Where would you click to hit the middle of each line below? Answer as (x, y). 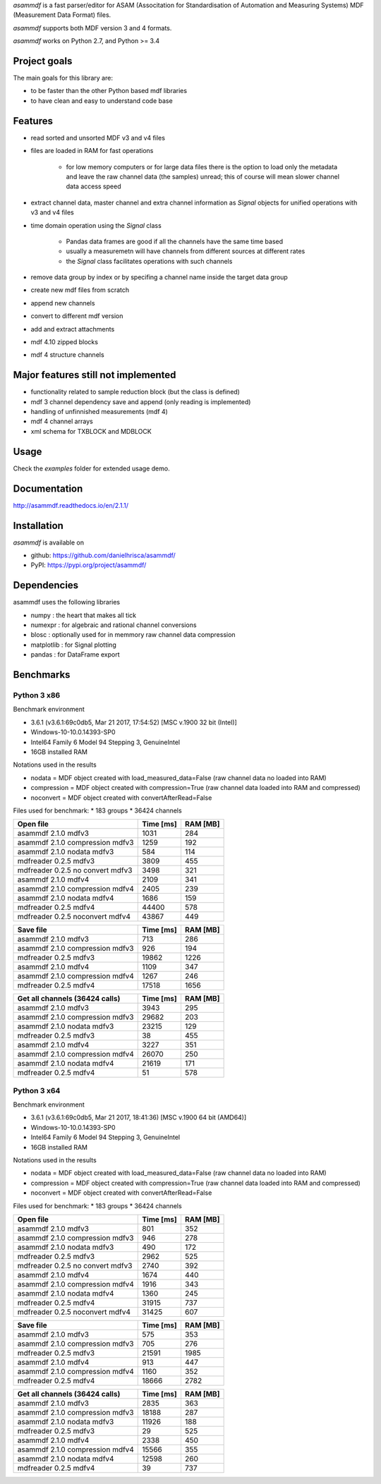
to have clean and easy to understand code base (102, 101)
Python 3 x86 (37, 695)
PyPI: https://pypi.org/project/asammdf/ (89, 565)
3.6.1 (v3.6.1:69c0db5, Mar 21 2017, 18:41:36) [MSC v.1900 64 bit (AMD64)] (139, 1117)
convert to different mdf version (77, 316)
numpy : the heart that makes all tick (84, 615)
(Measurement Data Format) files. (62, 15)
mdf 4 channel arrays (62, 421)
